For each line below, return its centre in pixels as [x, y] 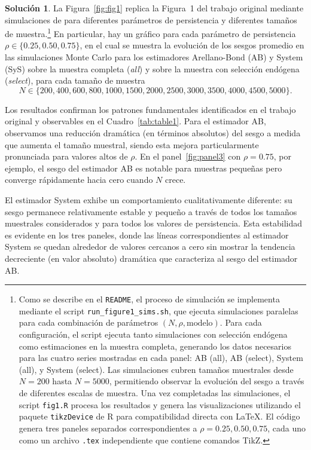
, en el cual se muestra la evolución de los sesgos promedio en [192, 45]
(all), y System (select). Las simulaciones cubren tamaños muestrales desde [156, 369]
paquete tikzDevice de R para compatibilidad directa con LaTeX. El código [159, 416]
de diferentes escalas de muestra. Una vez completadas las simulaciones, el [155, 393]
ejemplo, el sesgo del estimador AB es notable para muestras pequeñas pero [144, 168]
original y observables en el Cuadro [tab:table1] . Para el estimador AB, [135, 121]
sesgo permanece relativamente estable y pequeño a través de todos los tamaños [151, 211]
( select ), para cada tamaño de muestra [75, 80]
